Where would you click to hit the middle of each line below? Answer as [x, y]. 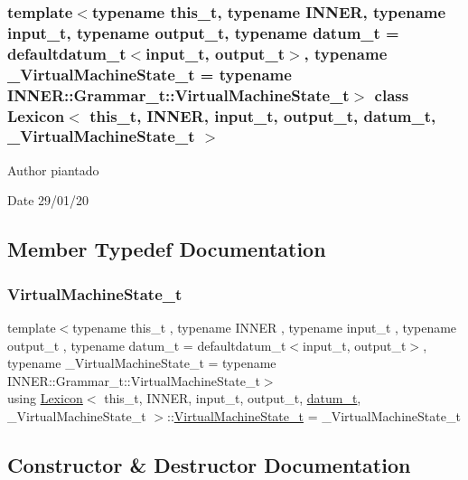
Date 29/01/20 [48, 200]
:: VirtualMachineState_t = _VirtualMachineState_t [314, 415]
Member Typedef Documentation [167, 249]
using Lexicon [45, 398]
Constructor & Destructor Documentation [209, 464]
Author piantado [53, 169]
